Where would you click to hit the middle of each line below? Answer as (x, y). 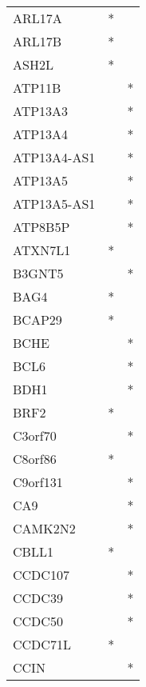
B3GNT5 (38, 273)
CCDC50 (38, 621)
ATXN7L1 (42, 250)
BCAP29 (37, 320)
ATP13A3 (41, 111)
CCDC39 (38, 598)
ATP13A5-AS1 (54, 204)
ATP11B (37, 88)
